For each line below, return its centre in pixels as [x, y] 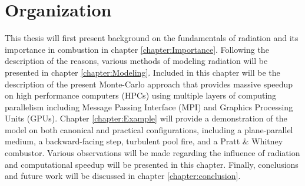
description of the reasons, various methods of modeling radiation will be [136, 61]
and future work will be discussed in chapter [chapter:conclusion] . [123, 176]
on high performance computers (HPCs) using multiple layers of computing [141, 95]
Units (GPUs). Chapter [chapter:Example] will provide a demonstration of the [146, 118]
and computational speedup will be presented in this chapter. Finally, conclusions [152, 164]
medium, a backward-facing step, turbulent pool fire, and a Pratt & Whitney [144, 141]
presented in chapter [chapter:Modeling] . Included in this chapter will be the [142, 72]
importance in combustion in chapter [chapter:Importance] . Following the [137, 49]
